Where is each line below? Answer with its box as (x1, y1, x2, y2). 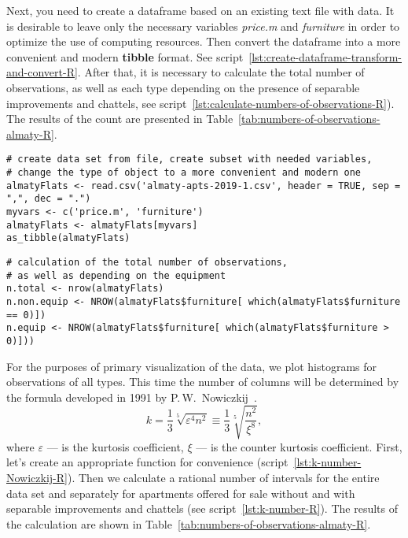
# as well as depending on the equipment (6, 269, 226, 281)
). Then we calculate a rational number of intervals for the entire (67, 469, 380, 486)
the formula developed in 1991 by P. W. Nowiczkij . (6, 388, 257, 405)
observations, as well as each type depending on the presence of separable (6, 79, 360, 95)
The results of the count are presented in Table (6, 110, 233, 127)
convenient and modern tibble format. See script (6, 48, 244, 65)
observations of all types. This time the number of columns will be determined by (6, 373, 399, 390)
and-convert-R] (6, 64, 78, 80)
